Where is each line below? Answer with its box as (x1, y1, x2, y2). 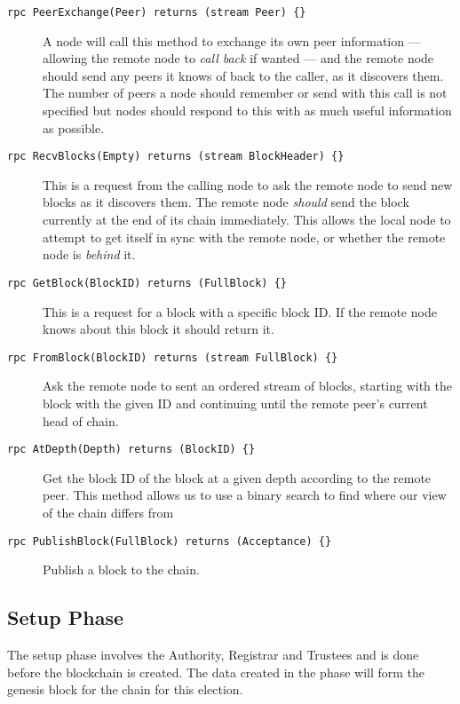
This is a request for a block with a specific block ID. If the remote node (43, 302, 437, 320)
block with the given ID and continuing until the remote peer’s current (43, 393, 428, 412)
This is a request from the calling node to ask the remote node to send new (43, 175, 453, 194)
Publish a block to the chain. (43, 560, 200, 579)
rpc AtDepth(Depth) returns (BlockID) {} (7, 443, 256, 456)
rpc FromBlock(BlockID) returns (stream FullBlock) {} (7, 351, 338, 364)
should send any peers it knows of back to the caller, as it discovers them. (43, 66, 444, 84)
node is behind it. (43, 245, 136, 264)
